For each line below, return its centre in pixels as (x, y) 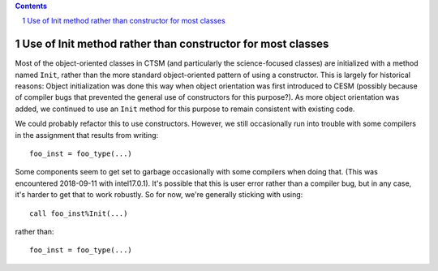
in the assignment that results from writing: (87, 135)
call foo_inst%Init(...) (79, 213)
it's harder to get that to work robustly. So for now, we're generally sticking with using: (159, 195)
